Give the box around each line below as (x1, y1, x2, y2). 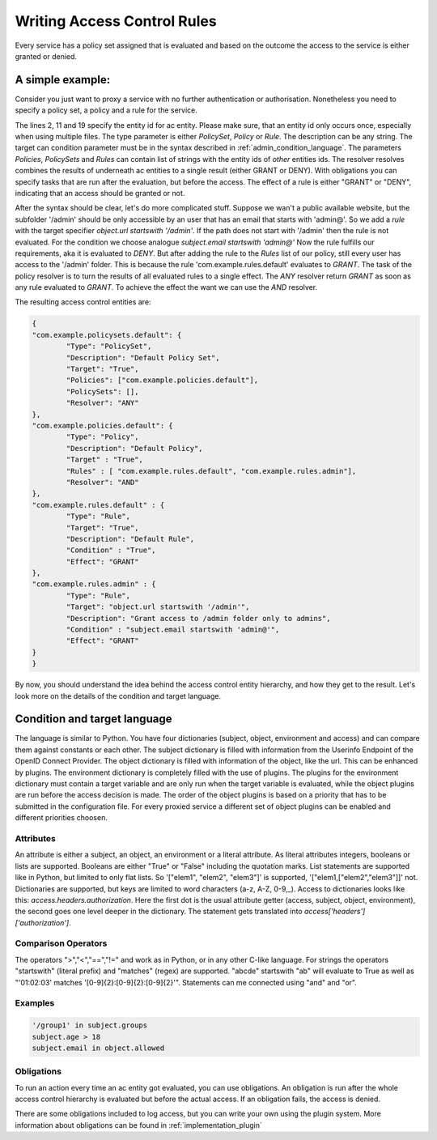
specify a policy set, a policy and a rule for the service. (15, 105, 198, 115)
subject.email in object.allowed (32, 1043, 165, 1053)
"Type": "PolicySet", (66, 342, 152, 351)
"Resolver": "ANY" (66, 398, 139, 408)
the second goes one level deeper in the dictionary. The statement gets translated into (15, 907, 303, 917)
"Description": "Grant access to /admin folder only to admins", (66, 614, 331, 623)
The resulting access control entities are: (15, 297, 151, 307)
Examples (15, 997, 55, 1009)
